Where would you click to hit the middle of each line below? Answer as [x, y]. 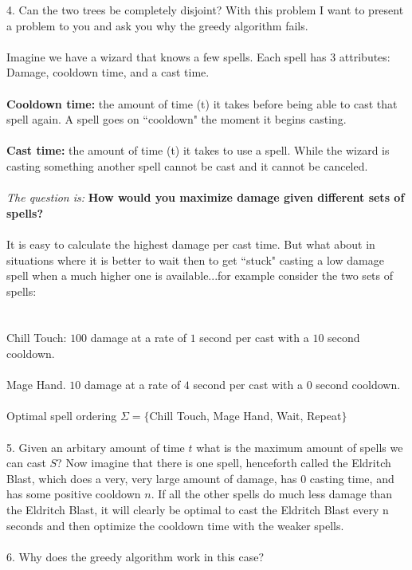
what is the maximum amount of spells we [300, 447]
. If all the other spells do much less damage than [272, 494]
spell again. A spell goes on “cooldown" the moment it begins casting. [177, 119]
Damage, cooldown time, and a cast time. [108, 72]
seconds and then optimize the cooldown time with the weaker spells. [175, 525]
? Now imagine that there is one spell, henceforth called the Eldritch [224, 463]
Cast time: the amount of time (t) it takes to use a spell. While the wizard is [198, 150]
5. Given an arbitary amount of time [96, 447]
